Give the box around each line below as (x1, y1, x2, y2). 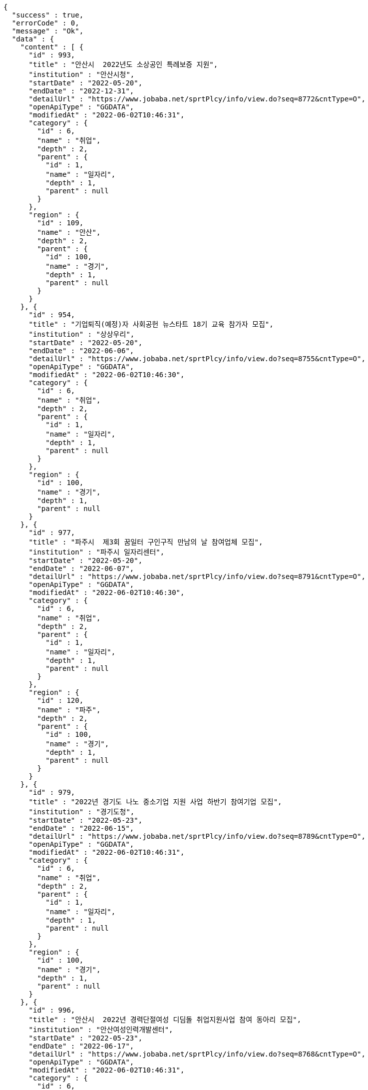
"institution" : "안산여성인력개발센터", (28, 1026, 173, 1034)
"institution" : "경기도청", (28, 808, 135, 816)
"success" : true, (11, 11, 84, 19)
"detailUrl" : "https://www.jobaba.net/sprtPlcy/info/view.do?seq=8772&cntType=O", (28, 95, 366, 103)
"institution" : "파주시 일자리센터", (28, 548, 165, 556)
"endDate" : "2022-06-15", (28, 824, 134, 832)
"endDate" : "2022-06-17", (28, 1042, 134, 1050)
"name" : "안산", (37, 228, 101, 236)
